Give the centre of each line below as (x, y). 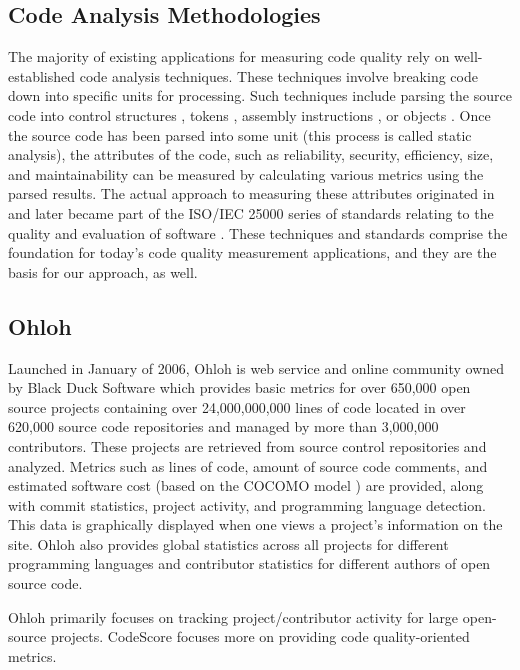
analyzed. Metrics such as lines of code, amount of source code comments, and (248, 465)
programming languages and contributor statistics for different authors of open (249, 563)
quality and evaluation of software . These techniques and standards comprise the (258, 232)
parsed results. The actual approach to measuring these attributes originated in (251, 193)
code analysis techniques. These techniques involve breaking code (278, 75)
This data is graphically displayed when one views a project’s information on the (255, 524)
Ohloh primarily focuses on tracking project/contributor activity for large (233, 616)
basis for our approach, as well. (103, 271)
